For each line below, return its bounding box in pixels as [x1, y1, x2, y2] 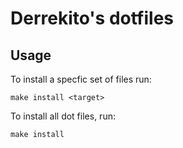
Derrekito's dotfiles [10, 7, 174, 30]
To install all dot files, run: [10, 110, 116, 122]
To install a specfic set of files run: [10, 73, 152, 85]
